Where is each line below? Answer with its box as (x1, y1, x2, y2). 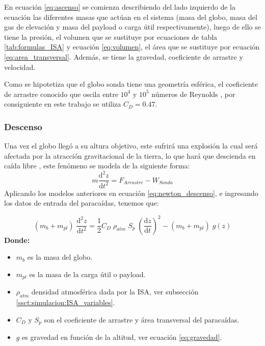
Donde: (4, 234, 30, 245)
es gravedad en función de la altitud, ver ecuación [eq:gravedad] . (22, 332, 222, 342)
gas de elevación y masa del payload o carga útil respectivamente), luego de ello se (4, 21, 261, 32)
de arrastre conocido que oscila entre (4, 88, 118, 99)
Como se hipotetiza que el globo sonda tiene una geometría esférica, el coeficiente (4, 79, 258, 89)
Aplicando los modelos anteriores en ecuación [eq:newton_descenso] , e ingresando (4, 187, 258, 198)
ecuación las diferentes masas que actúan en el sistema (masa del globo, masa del (4, 11, 257, 22)
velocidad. (4, 61, 36, 72)
